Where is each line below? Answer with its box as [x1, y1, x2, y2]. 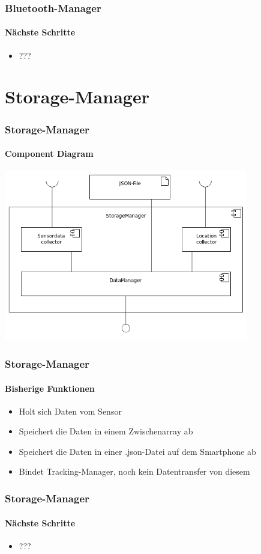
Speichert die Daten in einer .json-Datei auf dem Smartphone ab [19, 445, 256, 457]
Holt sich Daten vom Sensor [19, 404, 122, 417]
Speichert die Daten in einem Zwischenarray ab [19, 425, 193, 437]
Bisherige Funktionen [5, 382, 95, 394]
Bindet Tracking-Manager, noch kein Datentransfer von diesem [19, 465, 250, 478]
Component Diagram [5, 147, 94, 160]
